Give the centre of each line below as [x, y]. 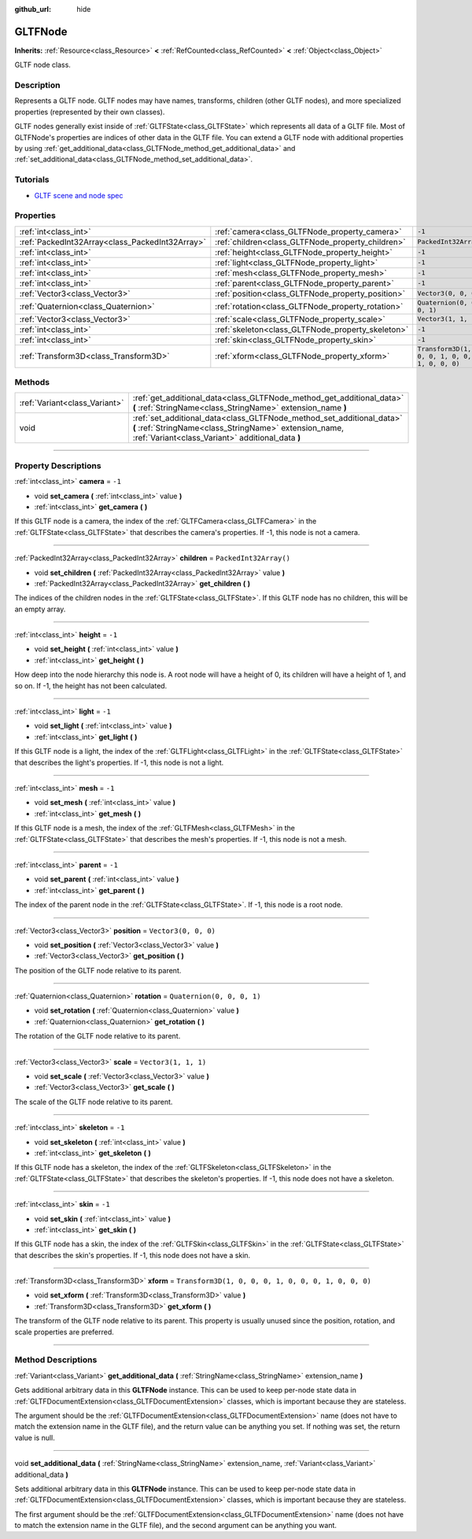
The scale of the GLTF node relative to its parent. [94, 1102]
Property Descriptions [58, 466]
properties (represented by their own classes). [90, 112]
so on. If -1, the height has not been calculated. [91, 685]
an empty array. [40, 609]
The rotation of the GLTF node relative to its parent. [98, 1036]
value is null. [35, 1438]
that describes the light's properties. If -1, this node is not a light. [119, 762]
